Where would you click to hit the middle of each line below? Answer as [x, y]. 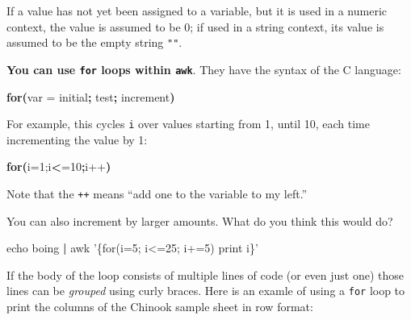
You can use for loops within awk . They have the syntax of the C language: [204, 69]
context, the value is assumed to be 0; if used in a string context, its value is [195, 26]
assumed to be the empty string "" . [94, 42]
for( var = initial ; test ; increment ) [91, 96]
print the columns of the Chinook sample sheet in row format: [160, 307]
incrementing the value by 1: [77, 139]
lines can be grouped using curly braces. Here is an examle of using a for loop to [206, 291]
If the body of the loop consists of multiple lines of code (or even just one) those [205, 274]
